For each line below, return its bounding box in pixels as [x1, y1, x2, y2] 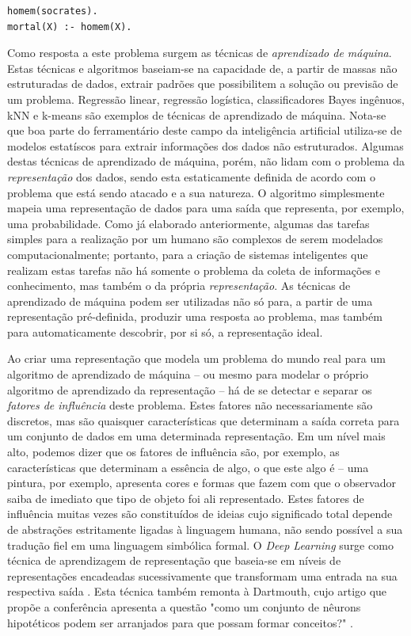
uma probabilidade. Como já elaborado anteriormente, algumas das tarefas [7, 215, 370, 231]
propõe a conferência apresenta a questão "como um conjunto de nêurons [7, 598, 361, 615]
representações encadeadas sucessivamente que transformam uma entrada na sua [7, 567, 398, 584]
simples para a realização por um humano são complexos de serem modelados [7, 230, 383, 247]
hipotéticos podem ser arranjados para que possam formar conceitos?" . [7, 614, 353, 630]
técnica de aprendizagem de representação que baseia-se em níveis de [7, 552, 341, 569]
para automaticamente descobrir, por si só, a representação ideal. [7, 323, 323, 340]
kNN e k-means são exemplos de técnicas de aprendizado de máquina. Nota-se [7, 106, 386, 123]
